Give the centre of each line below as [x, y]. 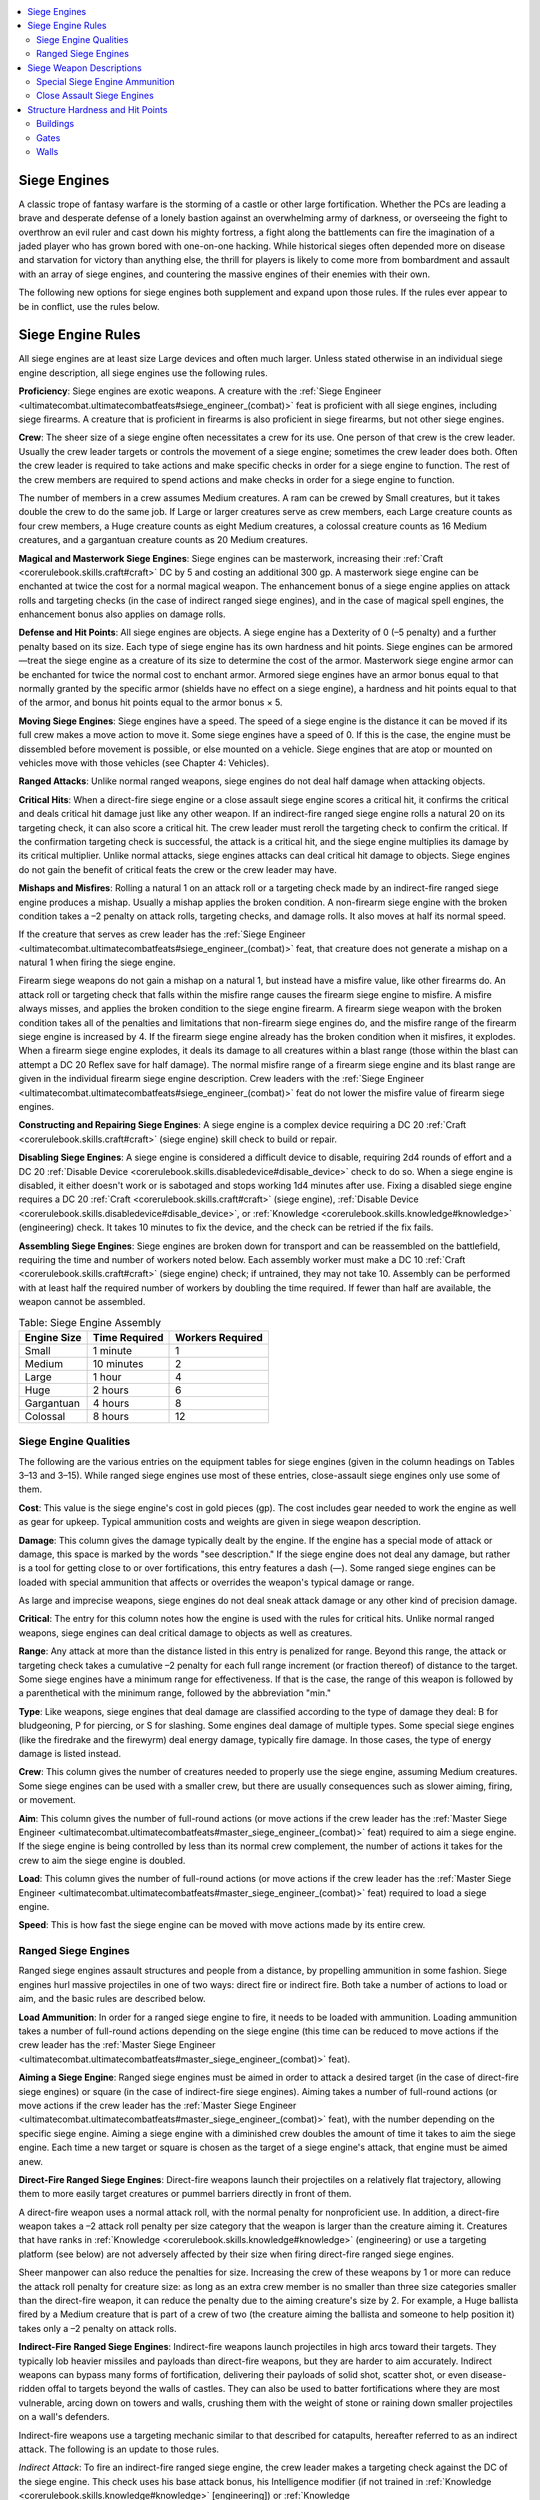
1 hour [107, 1377]
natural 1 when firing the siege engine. [97, 962]
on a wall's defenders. [64, 2417]
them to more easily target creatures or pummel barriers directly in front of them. [185, 2194]
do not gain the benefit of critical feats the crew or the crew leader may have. [177, 869]
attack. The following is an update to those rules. [119, 2449]
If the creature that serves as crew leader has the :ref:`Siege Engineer [162, 934]
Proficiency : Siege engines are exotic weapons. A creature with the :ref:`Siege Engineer [200, 391]
